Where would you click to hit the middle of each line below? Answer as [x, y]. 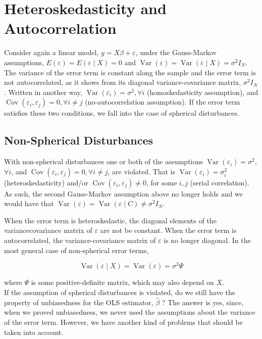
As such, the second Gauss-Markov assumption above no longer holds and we [123, 193]
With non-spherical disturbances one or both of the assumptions [103, 161]
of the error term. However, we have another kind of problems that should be [123, 322]
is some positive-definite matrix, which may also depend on [122, 282]
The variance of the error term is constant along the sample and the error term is [130, 72]
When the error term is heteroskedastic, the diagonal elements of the [110, 220]
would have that [29, 203]
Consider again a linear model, [51, 52]
